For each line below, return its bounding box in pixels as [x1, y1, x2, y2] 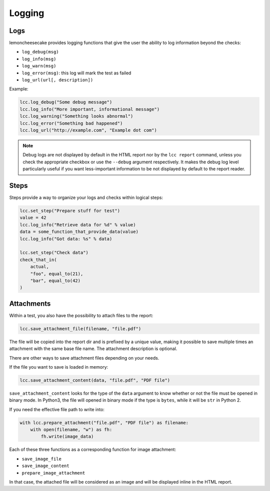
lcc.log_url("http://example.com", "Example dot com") [19, 127, 157, 133]
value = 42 [19, 215, 46, 221]
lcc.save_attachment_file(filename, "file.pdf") [19, 326, 141, 332]
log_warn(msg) [21, 63, 56, 69]
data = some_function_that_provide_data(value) [19, 229, 138, 235]
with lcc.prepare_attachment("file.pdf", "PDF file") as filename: [19, 420, 189, 426]
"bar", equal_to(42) [30, 278, 81, 283]
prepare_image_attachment [21, 470, 85, 476]
